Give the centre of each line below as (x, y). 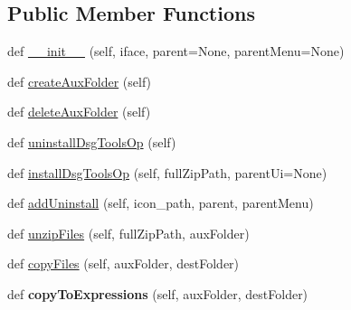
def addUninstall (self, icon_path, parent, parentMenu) (161, 203)
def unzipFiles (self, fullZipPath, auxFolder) (128, 233)
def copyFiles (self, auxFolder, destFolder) (123, 263)
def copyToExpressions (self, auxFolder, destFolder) (158, 293)
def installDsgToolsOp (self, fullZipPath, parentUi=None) (167, 172)
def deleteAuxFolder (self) (79, 112)
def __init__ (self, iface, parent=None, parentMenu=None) (176, 51)
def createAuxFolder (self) (80, 81)
